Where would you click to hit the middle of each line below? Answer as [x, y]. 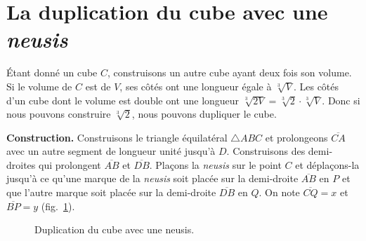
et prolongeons [296, 137]
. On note [279, 192]
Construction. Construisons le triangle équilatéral [117, 137]
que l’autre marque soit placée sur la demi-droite [111, 192]
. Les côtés [316, 86]
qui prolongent [70, 164]
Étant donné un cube [52, 73]
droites [21, 164]
